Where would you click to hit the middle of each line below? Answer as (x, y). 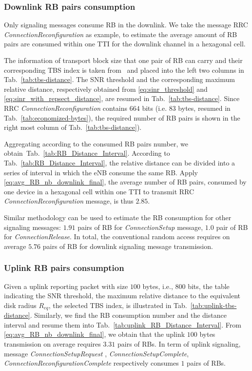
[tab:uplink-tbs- (213, 305)
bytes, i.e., (158, 286)
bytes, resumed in (204, 108)
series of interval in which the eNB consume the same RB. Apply (101, 172)
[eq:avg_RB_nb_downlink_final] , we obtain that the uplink (95, 334)
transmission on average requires (52, 343)
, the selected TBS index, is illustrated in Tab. (118, 305)
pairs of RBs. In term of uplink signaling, (179, 343)
